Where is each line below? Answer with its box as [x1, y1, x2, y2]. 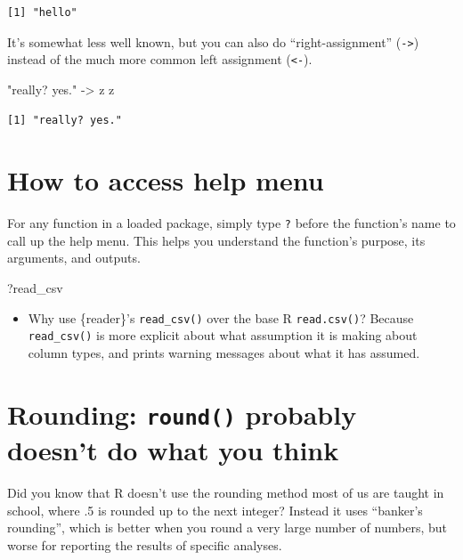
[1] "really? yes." [7, 113, 122, 126]
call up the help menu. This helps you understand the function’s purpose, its [7, 231, 426, 249]
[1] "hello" [7, 6, 77, 19]
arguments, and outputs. [7, 248, 141, 267]
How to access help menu [7, 162, 324, 199]
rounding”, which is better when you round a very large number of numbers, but [7, 518, 447, 537]
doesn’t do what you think [7, 432, 339, 468]
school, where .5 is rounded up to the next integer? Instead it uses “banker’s [7, 500, 423, 519]
